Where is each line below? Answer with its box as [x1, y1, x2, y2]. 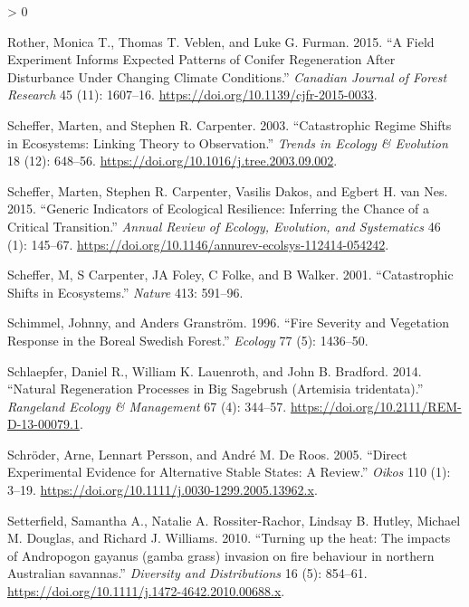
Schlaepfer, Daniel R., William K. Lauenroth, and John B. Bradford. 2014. [7, 361, 422, 380]
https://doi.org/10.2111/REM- [290, 396, 462, 415]
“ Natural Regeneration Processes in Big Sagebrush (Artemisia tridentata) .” [7, 379, 424, 398]
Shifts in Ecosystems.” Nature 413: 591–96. [7, 282, 244, 301]
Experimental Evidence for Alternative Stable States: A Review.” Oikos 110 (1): [7, 462, 451, 481]
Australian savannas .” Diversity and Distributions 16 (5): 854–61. [7, 564, 368, 583]
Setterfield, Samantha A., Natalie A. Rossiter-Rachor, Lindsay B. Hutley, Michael [7, 510, 461, 529]
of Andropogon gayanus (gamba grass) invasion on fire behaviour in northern [7, 545, 435, 564]
